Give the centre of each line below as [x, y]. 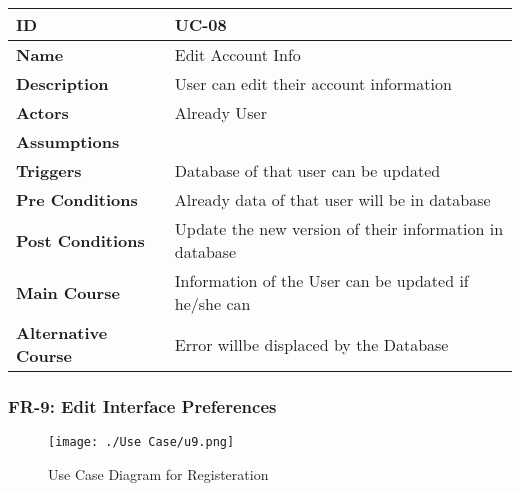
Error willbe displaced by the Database [311, 344]
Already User [220, 112]
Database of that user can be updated [307, 170]
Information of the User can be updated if [321, 280]
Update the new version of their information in [339, 228]
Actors [42, 112]
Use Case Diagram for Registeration [158, 473]
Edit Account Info [237, 54]
